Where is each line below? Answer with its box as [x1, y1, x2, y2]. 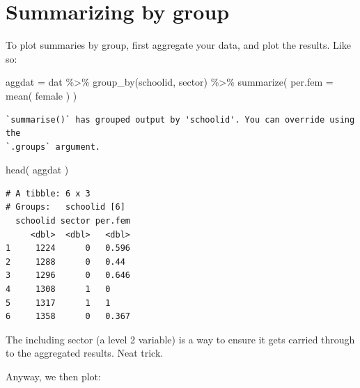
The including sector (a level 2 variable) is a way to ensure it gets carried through [6, 332, 355, 346]
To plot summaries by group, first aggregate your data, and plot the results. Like [6, 38, 351, 52]
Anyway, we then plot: [6, 369, 101, 383]
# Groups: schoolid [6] [6, 202, 125, 212]
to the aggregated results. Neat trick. [6, 346, 164, 360]
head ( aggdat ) [6, 162, 69, 177]
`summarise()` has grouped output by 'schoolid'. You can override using [6, 114, 355, 125]
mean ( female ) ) [6, 88, 77, 102]
